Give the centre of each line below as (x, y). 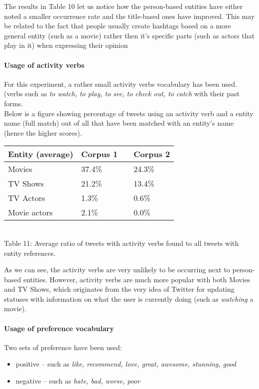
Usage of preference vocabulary (59, 328)
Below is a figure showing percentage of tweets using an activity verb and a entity (129, 113)
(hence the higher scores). (43, 132)
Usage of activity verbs (44, 65)
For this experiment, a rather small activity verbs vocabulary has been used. (121, 84)
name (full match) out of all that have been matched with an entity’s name (119, 123)
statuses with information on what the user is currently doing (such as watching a (129, 298)
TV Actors (27, 198)
